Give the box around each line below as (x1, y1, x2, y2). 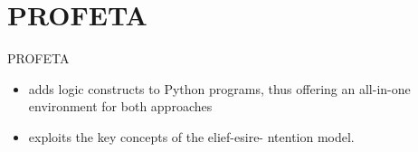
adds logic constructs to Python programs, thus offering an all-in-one (28, 79, 411, 98)
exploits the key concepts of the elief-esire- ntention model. (28, 127, 355, 146)
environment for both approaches (28, 97, 213, 116)
